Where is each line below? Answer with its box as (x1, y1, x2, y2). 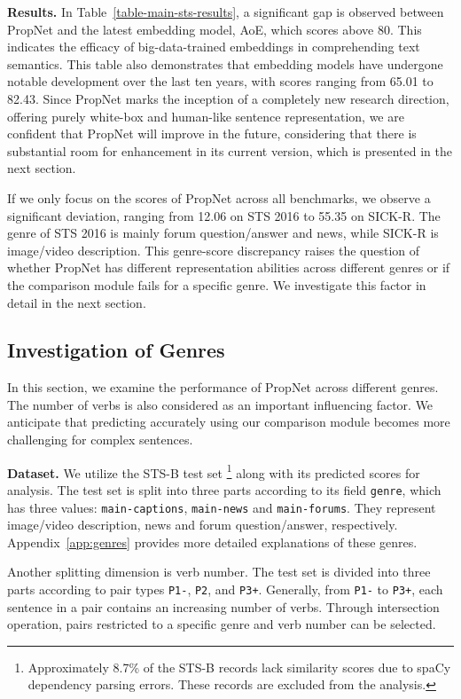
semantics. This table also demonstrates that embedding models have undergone (7, 54, 443, 73)
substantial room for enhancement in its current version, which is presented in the (7, 141, 452, 160)
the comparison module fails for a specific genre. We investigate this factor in (7, 275, 426, 294)
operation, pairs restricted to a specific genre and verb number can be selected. (7, 615, 436, 633)
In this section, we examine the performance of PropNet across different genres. (7, 378, 439, 397)
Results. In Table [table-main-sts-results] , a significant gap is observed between (7, 3, 444, 20)
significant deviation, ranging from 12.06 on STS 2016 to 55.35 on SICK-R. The (7, 206, 441, 224)
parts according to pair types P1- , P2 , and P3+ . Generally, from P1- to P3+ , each (7, 580, 443, 599)
